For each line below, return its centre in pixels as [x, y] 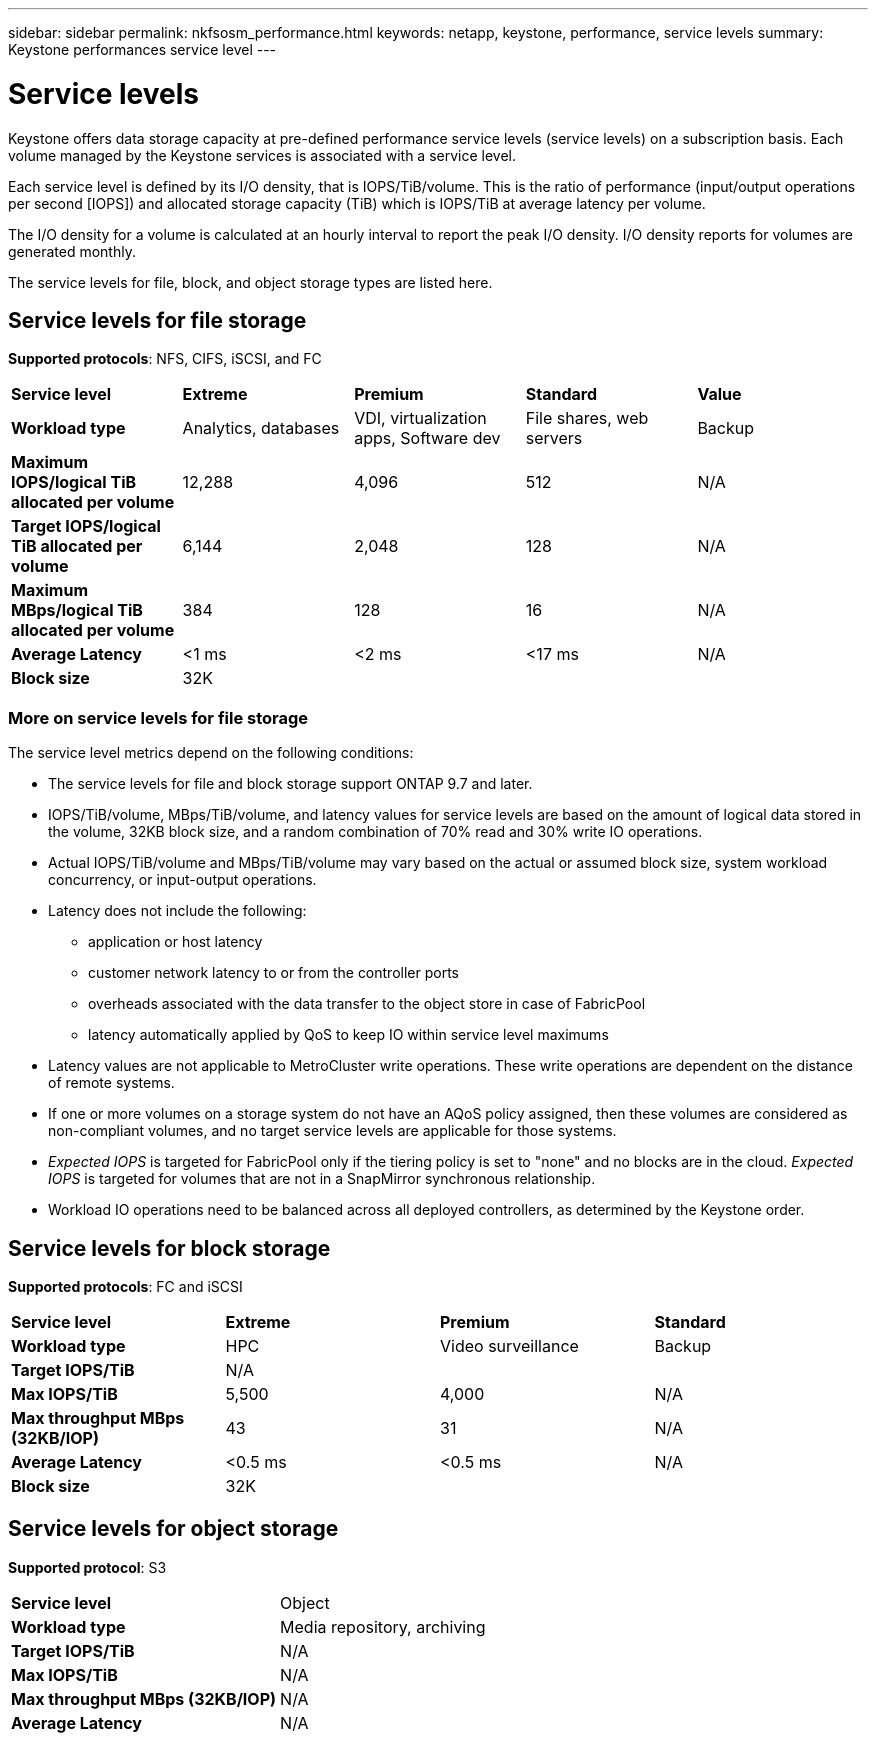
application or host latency [175, 942]
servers [554, 438]
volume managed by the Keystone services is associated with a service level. [262, 155]
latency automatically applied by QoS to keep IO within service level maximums [348, 1035]
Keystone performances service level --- [142, 49]
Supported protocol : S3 [87, 1567]
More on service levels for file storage [158, 717]
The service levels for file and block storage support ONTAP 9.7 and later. [290, 784]
